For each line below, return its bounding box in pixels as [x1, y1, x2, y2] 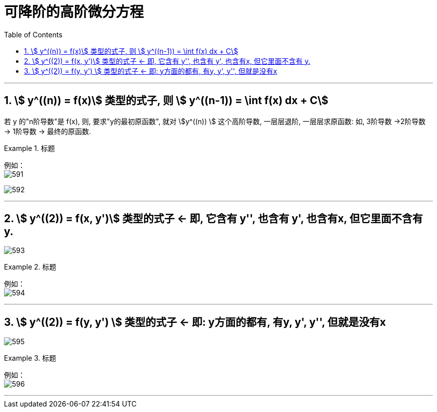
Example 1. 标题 [4, 143, 55, 152]
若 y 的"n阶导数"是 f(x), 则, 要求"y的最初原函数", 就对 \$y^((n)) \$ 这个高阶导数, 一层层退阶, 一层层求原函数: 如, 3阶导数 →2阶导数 [4, 117, 426, 126]
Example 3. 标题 [4, 354, 56, 363]
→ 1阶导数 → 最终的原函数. [4, 127, 91, 136]
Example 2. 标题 [4, 263, 56, 272]
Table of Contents [4, 30, 63, 39]
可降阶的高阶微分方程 [4, 3, 144, 20]
